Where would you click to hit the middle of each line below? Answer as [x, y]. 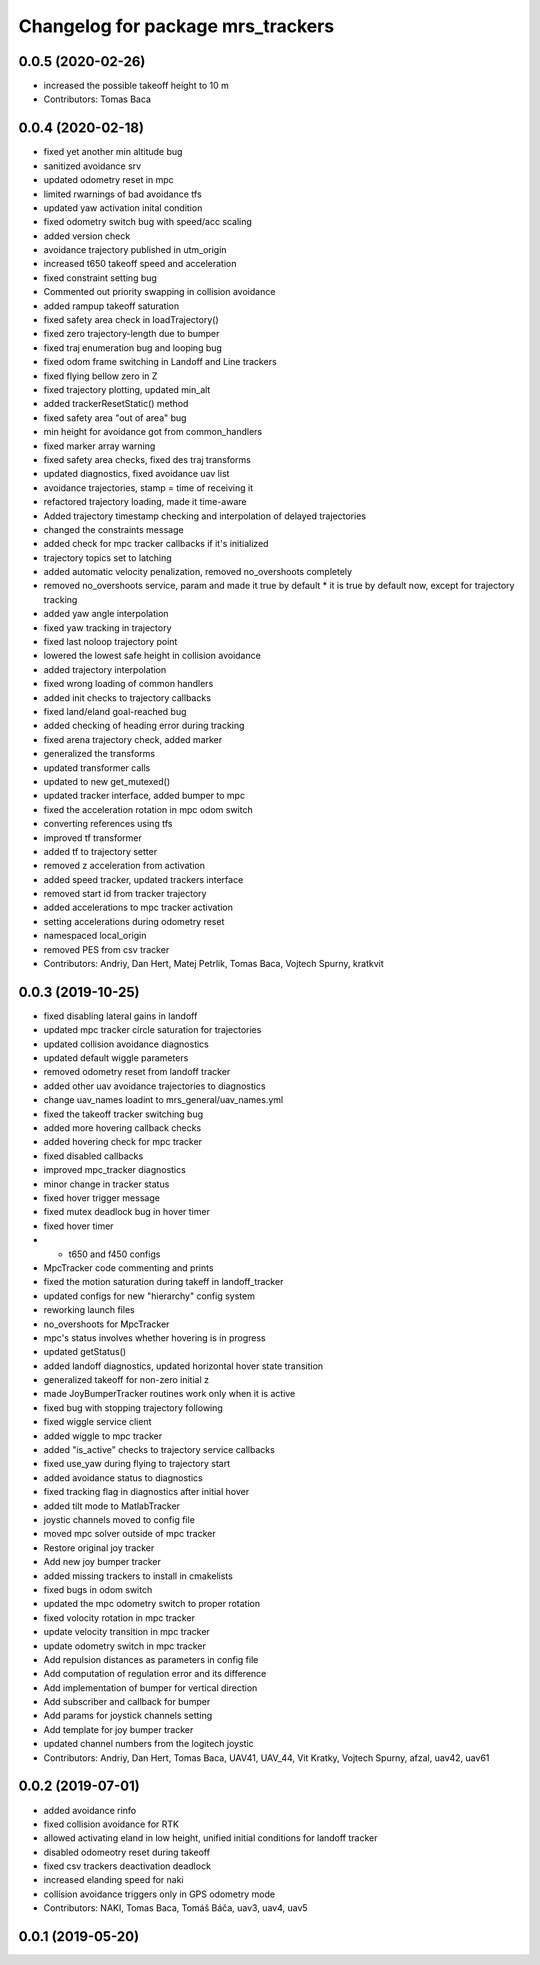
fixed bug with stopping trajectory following [133, 1407]
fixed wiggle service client [97, 1422]
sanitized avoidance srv [92, 166]
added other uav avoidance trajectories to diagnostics [154, 1086]
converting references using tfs [108, 824]
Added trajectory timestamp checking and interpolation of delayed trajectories [205, 516]
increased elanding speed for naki [113, 1880]
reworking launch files [89, 1310]
